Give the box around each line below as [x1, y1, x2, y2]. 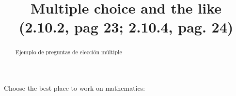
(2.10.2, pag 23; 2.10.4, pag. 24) [18, 17, 234, 37]
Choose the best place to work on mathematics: [4, 83, 145, 93]
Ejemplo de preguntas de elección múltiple [15, 48, 122, 56]
